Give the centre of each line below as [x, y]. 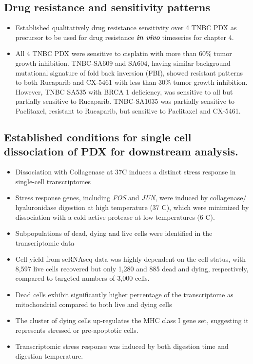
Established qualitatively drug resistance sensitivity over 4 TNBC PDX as [126, 28]
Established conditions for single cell [98, 137]
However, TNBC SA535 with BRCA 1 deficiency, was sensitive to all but [124, 91]
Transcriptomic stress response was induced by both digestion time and [122, 346]
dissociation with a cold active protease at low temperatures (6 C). [115, 217]
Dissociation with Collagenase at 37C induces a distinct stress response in [126, 172]
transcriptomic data [45, 242]
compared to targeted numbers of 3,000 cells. [82, 278]
